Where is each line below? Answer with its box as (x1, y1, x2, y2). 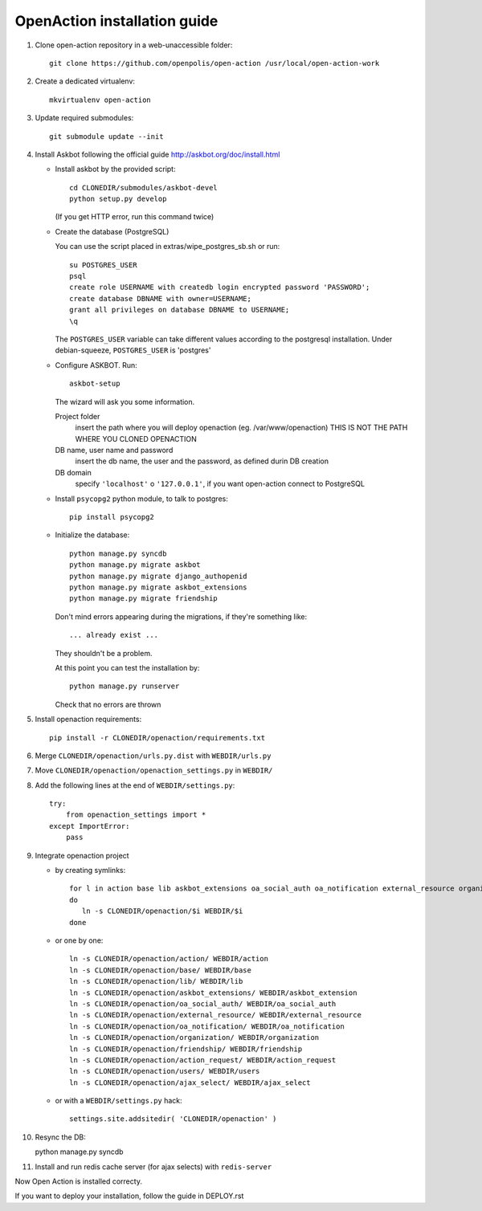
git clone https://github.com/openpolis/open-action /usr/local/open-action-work (49, 59, 380, 67)
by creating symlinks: (55, 866, 126, 875)
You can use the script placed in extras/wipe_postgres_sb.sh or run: (55, 242, 280, 251)
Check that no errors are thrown (55, 699, 161, 709)
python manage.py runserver (69, 682, 180, 691)
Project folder (55, 411, 100, 421)
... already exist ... (69, 630, 159, 640)
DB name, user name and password (55, 446, 174, 455)
